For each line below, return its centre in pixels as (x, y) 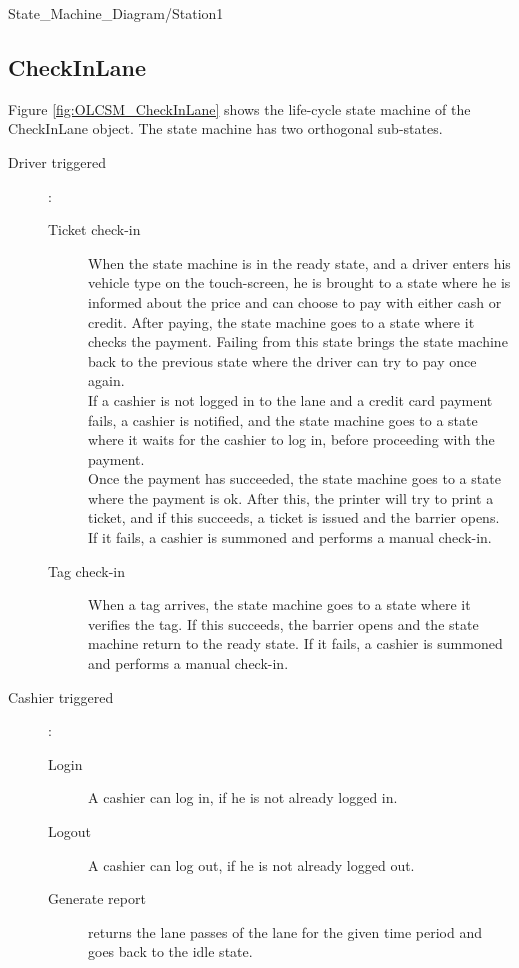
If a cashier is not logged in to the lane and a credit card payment (290, 399)
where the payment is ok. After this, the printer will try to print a (291, 497)
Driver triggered (57, 161)
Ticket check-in (94, 229)
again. (106, 380)
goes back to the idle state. (170, 951)
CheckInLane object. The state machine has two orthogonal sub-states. (225, 128)
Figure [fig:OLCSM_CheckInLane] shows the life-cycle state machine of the (239, 108)
